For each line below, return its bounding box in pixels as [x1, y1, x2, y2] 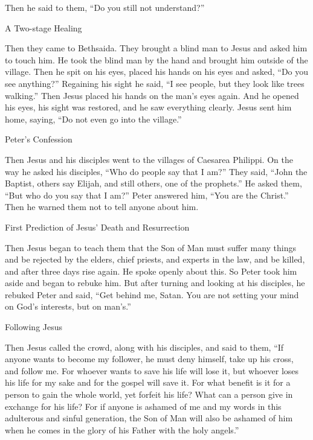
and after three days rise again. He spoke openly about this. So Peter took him [5, 264, 297, 277]
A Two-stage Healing [5, 21, 82, 34]
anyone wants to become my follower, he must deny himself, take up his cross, [5, 352, 294, 365]
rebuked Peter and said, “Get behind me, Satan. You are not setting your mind [5, 288, 299, 301]
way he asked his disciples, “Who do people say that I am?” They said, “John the [5, 165, 308, 177]
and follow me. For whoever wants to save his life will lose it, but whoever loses [5, 364, 299, 377]
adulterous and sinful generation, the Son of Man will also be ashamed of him [5, 412, 293, 424]
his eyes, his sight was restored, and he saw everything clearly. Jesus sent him [5, 101, 292, 113]
